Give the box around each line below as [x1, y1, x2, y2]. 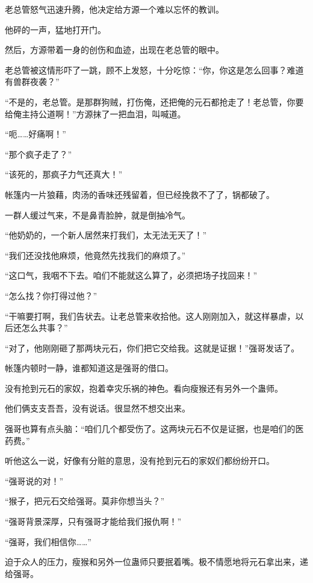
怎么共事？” [21, 321, 68, 334]
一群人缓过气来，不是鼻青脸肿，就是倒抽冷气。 [5, 208, 190, 221]
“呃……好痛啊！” [5, 128, 66, 140]
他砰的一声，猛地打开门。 [5, 23, 106, 35]
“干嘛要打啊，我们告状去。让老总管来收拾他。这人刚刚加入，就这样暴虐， [5, 309, 296, 322]
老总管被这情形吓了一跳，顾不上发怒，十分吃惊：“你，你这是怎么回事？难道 [5, 63, 304, 76]
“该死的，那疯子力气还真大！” [5, 168, 123, 180]
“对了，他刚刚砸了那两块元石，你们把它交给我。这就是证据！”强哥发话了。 [5, 341, 300, 354]
